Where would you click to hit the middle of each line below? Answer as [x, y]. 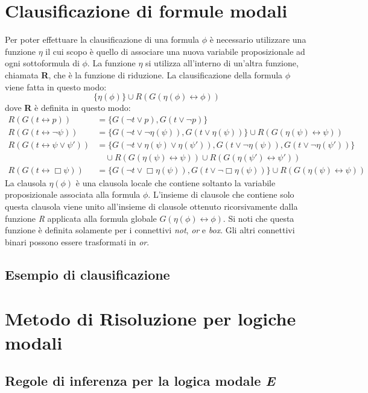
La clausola [26, 182]
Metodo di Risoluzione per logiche [151, 319]
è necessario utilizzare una [258, 39]
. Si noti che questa [259, 218]
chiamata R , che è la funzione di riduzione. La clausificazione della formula [144, 74]
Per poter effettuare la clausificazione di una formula [102, 39]
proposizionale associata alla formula [73, 194]
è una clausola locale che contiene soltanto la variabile [176, 182]
